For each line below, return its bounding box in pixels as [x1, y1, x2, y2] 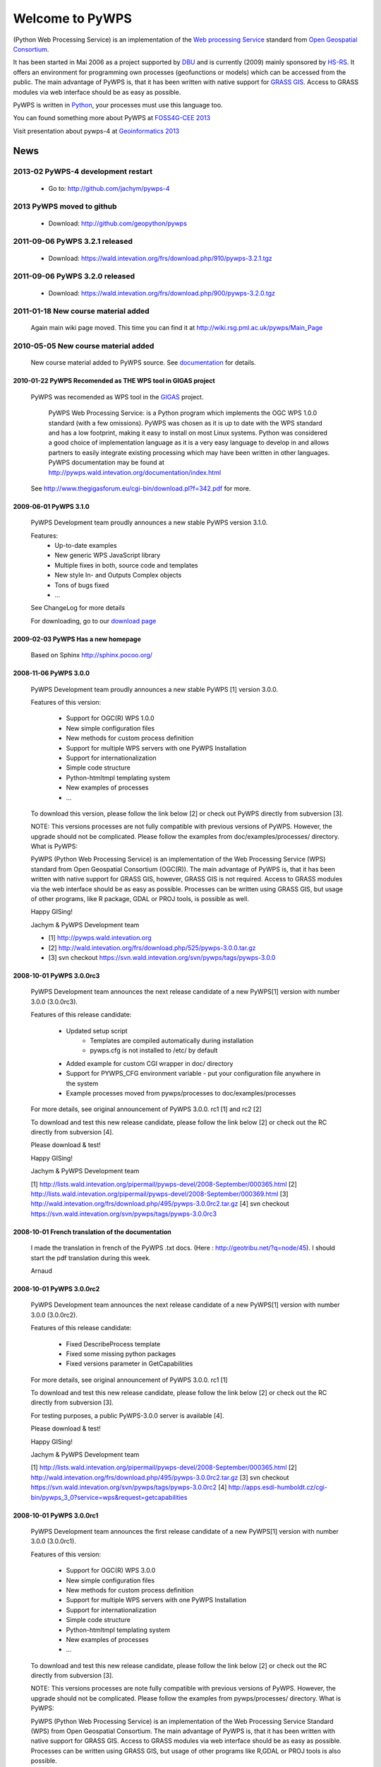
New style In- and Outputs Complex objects [54, 571, 182, 580]
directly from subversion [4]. [30, 1128, 114, 1137]
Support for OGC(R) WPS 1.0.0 [66, 714, 155, 722]
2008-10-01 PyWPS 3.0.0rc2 [13, 1284, 100, 1293]
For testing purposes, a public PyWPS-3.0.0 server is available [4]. [30, 1411, 225, 1420]
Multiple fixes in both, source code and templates [54, 560, 198, 569]
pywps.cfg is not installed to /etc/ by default [90, 1046, 218, 1055]
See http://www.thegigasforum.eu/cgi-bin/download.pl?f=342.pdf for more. [30, 484, 251, 493]
